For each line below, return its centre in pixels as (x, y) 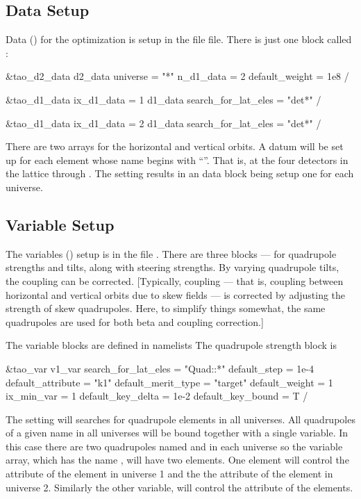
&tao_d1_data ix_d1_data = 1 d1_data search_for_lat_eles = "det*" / (163, 99)
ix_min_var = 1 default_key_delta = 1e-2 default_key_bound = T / (157, 396)
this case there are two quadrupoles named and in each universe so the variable (174, 446)
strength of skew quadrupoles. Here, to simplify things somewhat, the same (166, 308)
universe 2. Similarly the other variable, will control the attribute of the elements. (179, 487)
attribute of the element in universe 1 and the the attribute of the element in (169, 474)
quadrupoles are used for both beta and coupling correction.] (135, 321)
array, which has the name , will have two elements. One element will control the (177, 460)
